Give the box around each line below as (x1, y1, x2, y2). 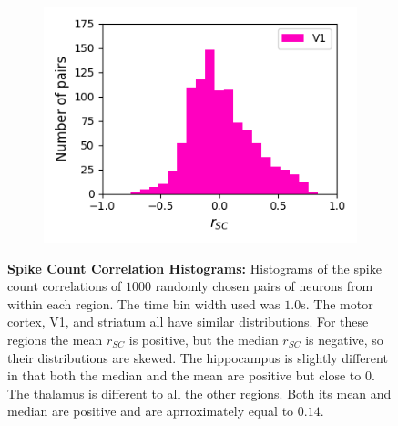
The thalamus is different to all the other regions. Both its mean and (7, 383, 392, 402)
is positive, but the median (128, 329, 279, 348)
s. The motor (301, 294, 373, 313)
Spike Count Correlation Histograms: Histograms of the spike (7, 258, 382, 277)
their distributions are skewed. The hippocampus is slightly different (7, 348, 388, 367)
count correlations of (7, 276, 122, 296)
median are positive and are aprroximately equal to (7, 401, 294, 421)
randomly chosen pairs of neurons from (155, 276, 373, 296)
